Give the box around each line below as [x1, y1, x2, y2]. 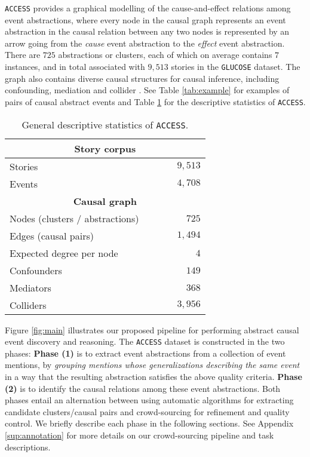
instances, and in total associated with [5, 60, 145, 73]
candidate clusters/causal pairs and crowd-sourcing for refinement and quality [5, 405, 290, 418]
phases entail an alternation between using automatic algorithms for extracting [5, 394, 294, 406]
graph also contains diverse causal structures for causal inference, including [5, 72, 280, 84]
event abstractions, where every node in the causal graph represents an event [5, 13, 286, 26]
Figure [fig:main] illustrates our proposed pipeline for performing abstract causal [5, 323, 299, 336]
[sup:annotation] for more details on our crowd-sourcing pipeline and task [5, 428, 274, 441]
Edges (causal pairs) [10, 228, 94, 243]
